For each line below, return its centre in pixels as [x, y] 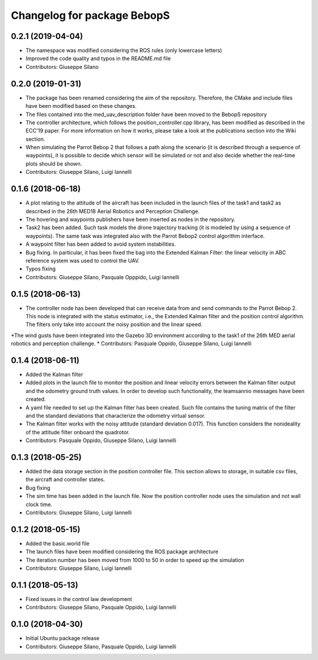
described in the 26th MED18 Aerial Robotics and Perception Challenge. [112, 211]
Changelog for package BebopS [90, 15]
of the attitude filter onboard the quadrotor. [78, 432]
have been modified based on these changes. [81, 106]
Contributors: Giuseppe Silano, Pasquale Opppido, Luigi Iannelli [102, 277]
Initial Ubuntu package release [63, 638]
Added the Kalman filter [54, 375]
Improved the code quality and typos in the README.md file [98, 58]
